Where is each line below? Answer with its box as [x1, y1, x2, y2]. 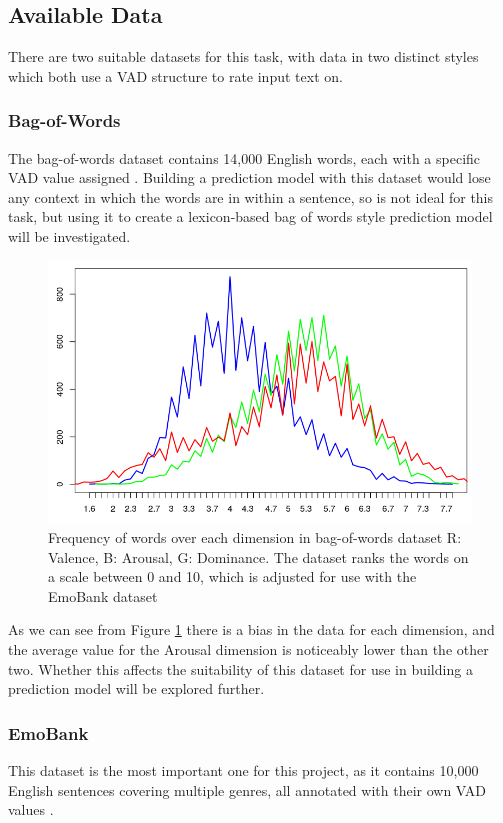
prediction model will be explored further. [8, 678, 265, 699]
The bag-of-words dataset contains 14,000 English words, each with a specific [8, 147, 481, 168]
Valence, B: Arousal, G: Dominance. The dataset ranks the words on [48, 546, 469, 567]
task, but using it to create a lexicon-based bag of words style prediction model [8, 206, 493, 227]
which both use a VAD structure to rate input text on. [8, 65, 343, 86]
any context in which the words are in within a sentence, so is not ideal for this [8, 186, 494, 207]
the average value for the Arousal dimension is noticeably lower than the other [8, 639, 489, 660]
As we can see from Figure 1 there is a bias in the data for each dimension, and [8, 619, 495, 640]
